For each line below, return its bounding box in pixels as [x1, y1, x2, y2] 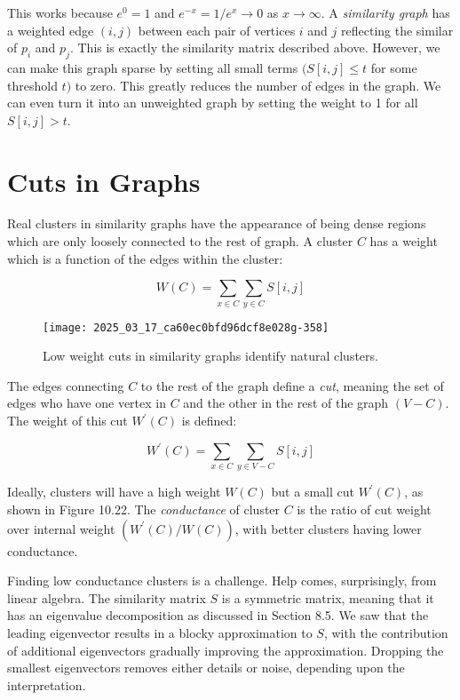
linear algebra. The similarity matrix [7, 588, 206, 607]
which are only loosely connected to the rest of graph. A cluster [7, 232, 353, 251]
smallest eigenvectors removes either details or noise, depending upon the [7, 658, 405, 677]
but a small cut [271, 482, 354, 501]
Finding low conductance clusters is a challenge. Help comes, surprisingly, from [7, 571, 437, 590]
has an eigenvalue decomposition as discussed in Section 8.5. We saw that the [7, 606, 429, 624]
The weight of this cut [7, 411, 128, 430]
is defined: [181, 411, 237, 430]
